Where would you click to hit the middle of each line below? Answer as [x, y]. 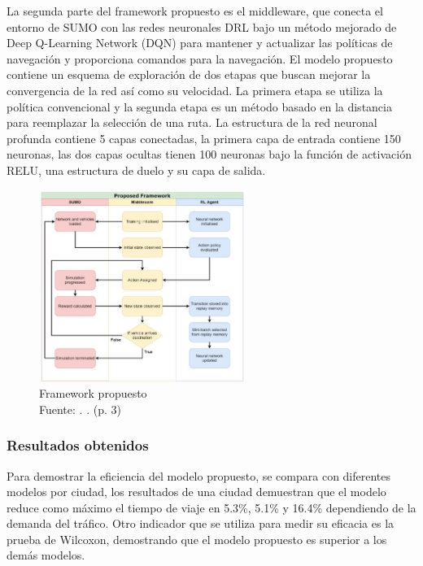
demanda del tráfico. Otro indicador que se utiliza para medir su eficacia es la [201, 523]
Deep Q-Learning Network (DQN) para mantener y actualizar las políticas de [200, 43]
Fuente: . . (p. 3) [80, 409]
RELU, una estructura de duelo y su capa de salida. [136, 170]
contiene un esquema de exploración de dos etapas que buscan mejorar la [189, 74]
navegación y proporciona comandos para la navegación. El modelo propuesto [200, 58]
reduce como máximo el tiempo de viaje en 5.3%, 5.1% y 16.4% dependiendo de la [211, 507]
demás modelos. [46, 555]
